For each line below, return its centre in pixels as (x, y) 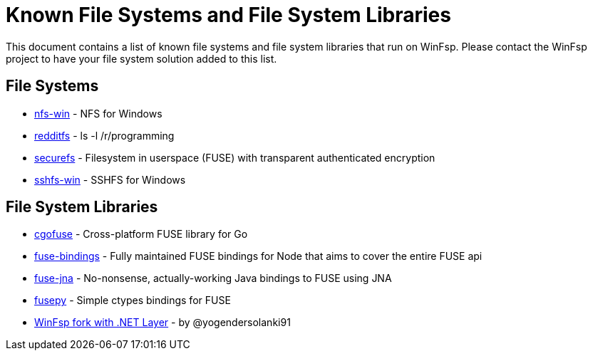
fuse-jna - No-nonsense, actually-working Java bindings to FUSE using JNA (213, 278)
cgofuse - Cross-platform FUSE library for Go (141, 234)
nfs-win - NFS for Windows (98, 113)
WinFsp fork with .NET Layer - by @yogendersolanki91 (163, 323)
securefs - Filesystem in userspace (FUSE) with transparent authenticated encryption (235, 157)
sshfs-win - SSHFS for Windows (110, 179)
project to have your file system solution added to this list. (141, 58)
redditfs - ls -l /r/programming (104, 135)
